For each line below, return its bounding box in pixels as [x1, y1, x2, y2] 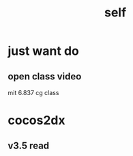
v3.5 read [8, 140, 50, 151]
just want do [8, 43, 79, 59]
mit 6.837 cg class [8, 89, 59, 96]
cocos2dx [8, 113, 65, 128]
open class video [8, 70, 82, 82]
